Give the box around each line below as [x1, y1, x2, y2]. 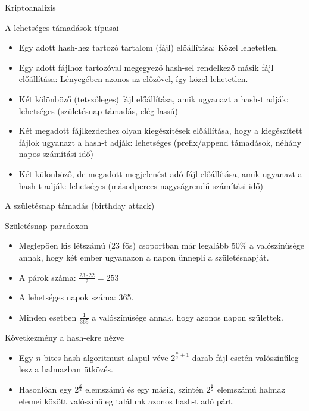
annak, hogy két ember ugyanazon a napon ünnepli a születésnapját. [18, 250, 269, 263]
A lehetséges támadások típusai [5, 21, 119, 33]
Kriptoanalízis [5, 1, 56, 13]
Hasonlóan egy [18, 383, 72, 396]
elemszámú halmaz [217, 383, 285, 396]
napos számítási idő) [18, 148, 93, 160]
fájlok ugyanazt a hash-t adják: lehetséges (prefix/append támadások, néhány [18, 136, 302, 148]
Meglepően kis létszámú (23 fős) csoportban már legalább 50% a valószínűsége [18, 239, 305, 252]
